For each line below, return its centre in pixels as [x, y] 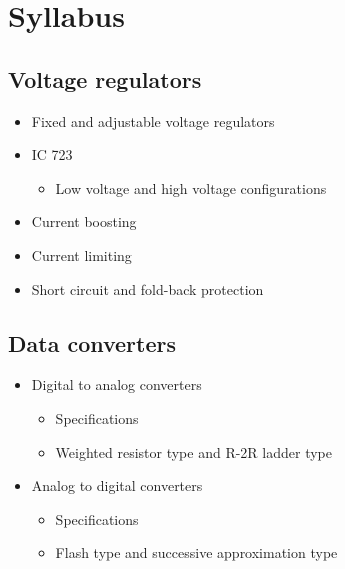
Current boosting [84, 221]
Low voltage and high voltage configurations [191, 187]
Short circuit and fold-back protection [147, 288]
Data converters [92, 342]
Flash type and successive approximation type [196, 552]
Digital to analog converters [116, 384]
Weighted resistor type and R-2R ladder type [193, 451]
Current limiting [81, 254]
